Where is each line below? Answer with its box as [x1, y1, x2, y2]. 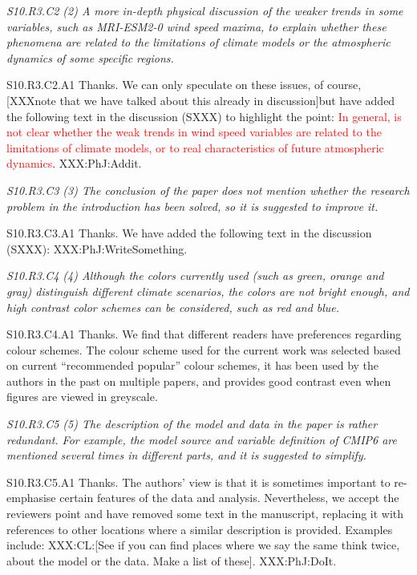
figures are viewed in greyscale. [6, 388, 158, 405]
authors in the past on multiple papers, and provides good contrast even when [6, 372, 391, 389]
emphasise [6, 489, 56, 506]
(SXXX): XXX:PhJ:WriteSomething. [6, 240, 188, 257]
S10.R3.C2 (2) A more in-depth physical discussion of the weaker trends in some [6, 2, 403, 18]
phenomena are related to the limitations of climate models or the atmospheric [6, 34, 391, 51]
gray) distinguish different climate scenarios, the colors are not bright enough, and [6, 282, 410, 299]
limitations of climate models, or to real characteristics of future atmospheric [6, 139, 384, 156]
